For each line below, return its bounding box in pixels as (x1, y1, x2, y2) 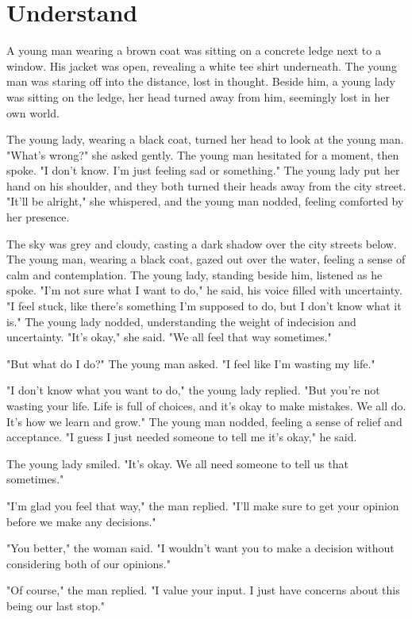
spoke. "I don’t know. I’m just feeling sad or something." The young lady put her (6, 162, 400, 179)
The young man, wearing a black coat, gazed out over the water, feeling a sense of (6, 251, 406, 267)
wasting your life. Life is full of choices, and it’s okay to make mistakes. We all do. (6, 398, 406, 413)
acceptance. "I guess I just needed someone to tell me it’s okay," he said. (6, 429, 357, 445)
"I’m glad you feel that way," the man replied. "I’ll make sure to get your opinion (6, 497, 399, 513)
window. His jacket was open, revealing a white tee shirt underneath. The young (6, 57, 397, 74)
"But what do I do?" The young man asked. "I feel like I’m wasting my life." (6, 355, 375, 371)
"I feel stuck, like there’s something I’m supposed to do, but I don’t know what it (6, 298, 402, 314)
